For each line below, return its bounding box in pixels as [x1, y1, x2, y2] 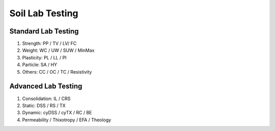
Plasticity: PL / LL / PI [22, 54, 67, 60]
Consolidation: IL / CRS [22, 95, 71, 102]
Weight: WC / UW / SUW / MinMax [22, 47, 95, 53]
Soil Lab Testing [9, 8, 78, 19]
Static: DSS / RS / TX [22, 102, 66, 109]
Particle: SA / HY [22, 61, 58, 68]
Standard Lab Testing [9, 27, 79, 36]
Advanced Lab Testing [9, 82, 82, 91]
